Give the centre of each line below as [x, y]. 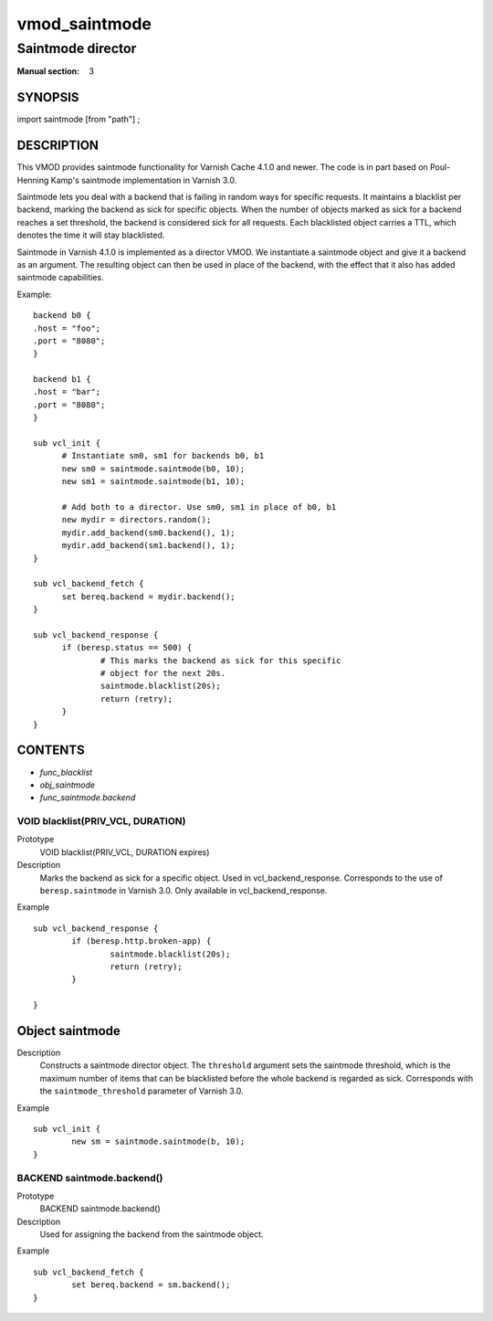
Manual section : [48, 71]
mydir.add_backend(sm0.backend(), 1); [149, 533]
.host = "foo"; [67, 328]
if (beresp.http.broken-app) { [142, 941]
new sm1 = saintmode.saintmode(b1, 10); [153, 481]
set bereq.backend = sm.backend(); [151, 1285]
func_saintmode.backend [88, 798]
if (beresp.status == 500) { [127, 648]
